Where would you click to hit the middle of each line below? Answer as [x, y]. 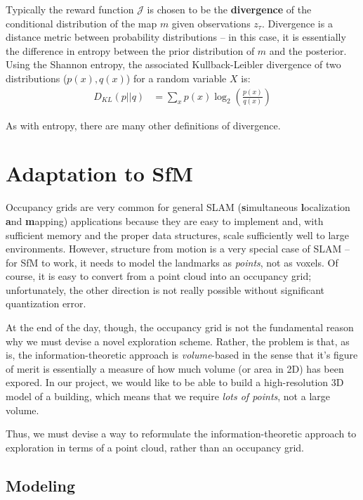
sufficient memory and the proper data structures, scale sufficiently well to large [178, 235]
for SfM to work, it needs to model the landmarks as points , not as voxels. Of [172, 262]
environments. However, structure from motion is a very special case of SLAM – [178, 249]
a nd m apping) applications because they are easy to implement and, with [165, 220]
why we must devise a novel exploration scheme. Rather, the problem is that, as [178, 341]
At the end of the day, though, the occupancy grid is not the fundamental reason [180, 327]
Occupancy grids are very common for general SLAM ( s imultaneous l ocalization [178, 207]
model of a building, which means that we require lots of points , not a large [168, 396]
